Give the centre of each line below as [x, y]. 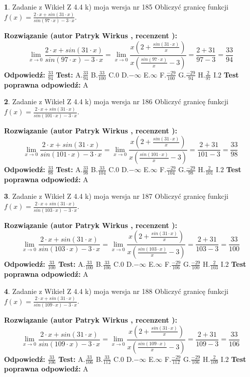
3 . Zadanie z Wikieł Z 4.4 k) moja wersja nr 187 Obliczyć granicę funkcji [116, 196]
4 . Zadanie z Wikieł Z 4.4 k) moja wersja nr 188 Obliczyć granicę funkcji [116, 291]
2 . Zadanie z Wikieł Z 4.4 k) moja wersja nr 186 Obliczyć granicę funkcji [116, 101]
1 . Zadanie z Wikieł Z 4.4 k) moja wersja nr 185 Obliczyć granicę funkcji [116, 7]
